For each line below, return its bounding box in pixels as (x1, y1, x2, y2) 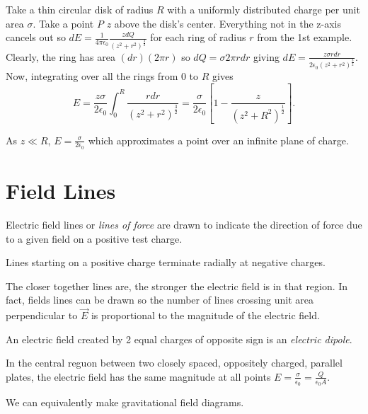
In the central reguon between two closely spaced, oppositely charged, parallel (6, 355, 343, 370)
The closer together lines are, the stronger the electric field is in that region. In (6, 278, 348, 293)
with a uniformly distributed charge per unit (167, 2, 360, 16)
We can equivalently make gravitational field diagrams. (6, 395, 244, 410)
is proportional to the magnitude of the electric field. (91, 308, 320, 323)
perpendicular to (6, 308, 78, 323)
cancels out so (6, 30, 66, 45)
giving (253, 49, 280, 64)
